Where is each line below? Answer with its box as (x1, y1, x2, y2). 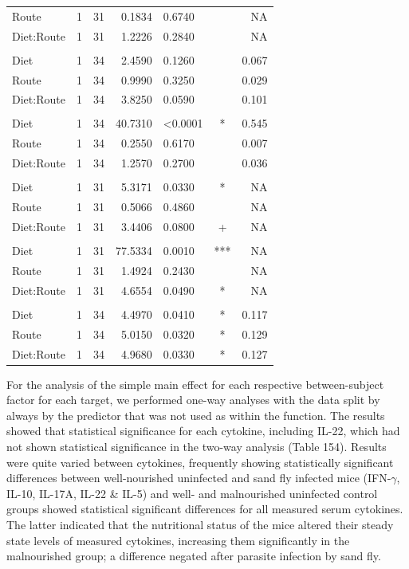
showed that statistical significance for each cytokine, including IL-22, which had (6, 422, 400, 439)
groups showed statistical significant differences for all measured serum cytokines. (6, 500, 403, 517)
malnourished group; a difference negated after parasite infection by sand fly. (6, 547, 381, 564)
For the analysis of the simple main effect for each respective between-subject (6, 375, 384, 392)
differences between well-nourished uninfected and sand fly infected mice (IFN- (6, 469, 391, 486)
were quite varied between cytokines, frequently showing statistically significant (6, 453, 394, 470)
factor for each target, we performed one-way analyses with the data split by (6, 391, 380, 408)
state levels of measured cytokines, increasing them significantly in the (6, 532, 350, 548)
